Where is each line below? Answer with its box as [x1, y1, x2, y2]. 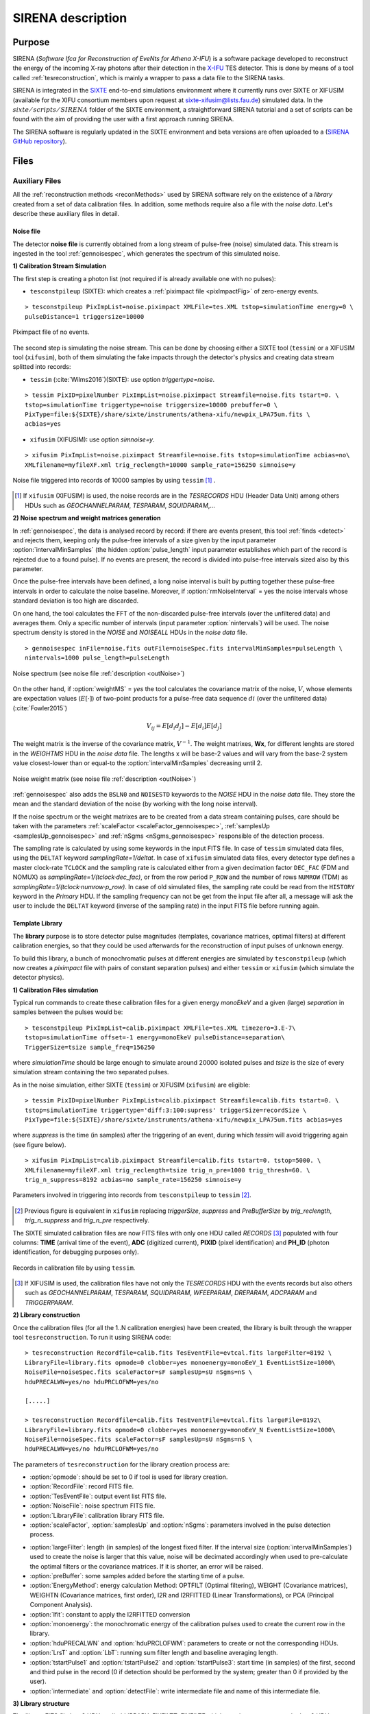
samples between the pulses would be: [12, 1008, 123, 1016]
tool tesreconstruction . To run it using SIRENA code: [12, 1333, 171, 1342]
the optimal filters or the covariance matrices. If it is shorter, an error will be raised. [29, 1562, 264, 1570]
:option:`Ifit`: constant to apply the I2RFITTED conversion [29, 1610, 190, 1618]
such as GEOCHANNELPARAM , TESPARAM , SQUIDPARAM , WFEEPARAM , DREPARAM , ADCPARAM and [25, 1289, 317, 1297]
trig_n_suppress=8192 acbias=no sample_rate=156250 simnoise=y [25, 1176, 242, 1183]
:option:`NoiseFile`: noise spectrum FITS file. [29, 1501, 156, 1510]
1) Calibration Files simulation [12, 986, 99, 994]
